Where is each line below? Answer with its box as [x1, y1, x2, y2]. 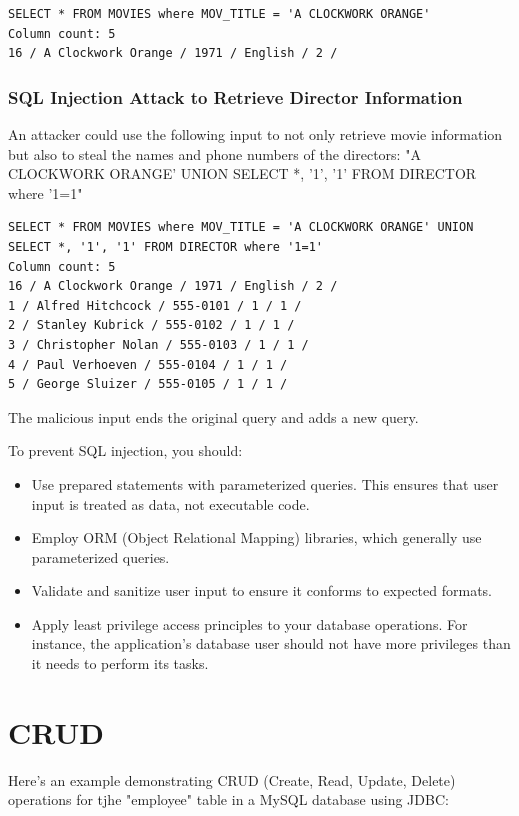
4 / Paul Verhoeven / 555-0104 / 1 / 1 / [8, 357, 288, 372]
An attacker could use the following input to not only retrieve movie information [8, 124, 503, 144]
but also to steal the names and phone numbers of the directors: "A [8, 143, 421, 164]
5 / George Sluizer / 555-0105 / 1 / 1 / [8, 377, 288, 392]
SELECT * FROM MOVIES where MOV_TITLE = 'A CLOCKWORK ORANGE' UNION [8, 220, 474, 235]
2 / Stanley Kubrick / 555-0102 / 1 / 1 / [8, 318, 295, 333]
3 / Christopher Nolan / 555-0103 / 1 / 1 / [8, 337, 309, 352]
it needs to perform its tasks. [31, 653, 209, 674]
